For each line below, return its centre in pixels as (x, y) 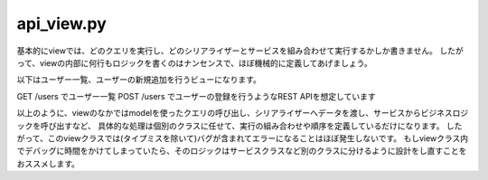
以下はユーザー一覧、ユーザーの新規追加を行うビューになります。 (139, 80)
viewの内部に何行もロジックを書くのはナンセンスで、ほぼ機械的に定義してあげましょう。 (206, 62)
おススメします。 (48, 164)
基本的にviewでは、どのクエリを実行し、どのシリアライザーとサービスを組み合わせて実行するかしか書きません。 (227, 51)
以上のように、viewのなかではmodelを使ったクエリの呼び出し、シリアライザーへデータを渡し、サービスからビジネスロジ (243, 113)
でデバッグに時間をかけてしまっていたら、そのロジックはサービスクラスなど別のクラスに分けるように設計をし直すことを (242, 151)
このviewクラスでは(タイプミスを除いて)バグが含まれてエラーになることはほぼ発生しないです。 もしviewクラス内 (258, 138)
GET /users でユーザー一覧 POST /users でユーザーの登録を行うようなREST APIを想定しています (196, 96)
